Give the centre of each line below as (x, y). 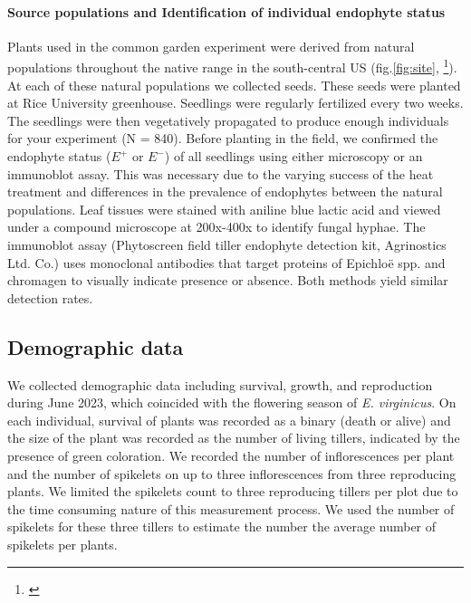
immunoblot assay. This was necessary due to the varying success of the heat (221, 173)
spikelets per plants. (62, 544)
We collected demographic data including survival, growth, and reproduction (220, 384)
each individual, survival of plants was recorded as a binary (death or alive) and (229, 420)
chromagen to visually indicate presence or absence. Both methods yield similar (228, 280)
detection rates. (50, 297)
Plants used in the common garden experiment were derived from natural (211, 46)
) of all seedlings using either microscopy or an (293, 156)
